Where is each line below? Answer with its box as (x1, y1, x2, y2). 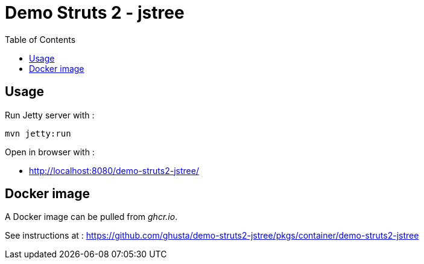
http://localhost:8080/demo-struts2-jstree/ (29, 165, 199, 176)
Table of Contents (5, 34, 76, 45)
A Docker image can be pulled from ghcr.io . (5, 211, 178, 222)
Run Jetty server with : (5, 109, 95, 120)
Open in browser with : (5, 146, 95, 157)
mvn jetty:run (5, 128, 71, 138)
